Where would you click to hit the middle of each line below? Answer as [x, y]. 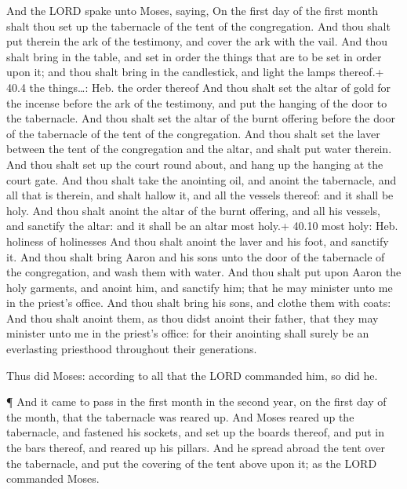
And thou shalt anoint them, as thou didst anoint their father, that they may [193, 317]
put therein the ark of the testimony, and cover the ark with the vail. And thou [197, 41]
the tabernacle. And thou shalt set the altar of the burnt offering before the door [201, 118]
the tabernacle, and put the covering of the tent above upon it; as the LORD [192, 463]
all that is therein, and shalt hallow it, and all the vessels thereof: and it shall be [200, 195]
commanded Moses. [53, 478]
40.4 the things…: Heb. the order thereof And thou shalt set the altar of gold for [199, 87]
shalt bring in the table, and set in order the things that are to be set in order [194, 56]
